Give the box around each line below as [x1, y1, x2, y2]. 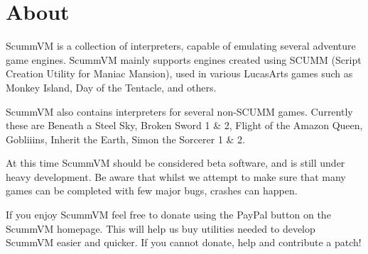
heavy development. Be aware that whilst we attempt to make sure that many [6, 169, 346, 184]
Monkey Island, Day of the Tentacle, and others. [6, 79, 217, 94]
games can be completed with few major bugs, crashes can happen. [6, 183, 298, 198]
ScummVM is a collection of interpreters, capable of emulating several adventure [6, 38, 356, 53]
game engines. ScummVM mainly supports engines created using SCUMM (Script [6, 52, 362, 67]
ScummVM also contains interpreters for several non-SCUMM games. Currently [6, 104, 353, 118]
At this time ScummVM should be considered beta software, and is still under [6, 155, 345, 170]
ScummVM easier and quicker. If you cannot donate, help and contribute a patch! [6, 235, 362, 250]
